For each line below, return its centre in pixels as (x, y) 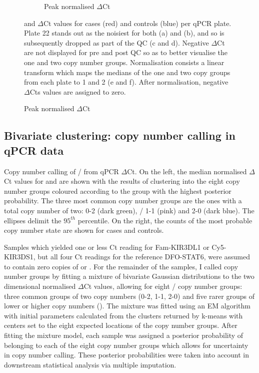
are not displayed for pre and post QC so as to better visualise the (126, 52)
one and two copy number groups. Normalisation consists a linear (124, 62)
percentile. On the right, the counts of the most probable (165, 220)
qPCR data (34, 150)
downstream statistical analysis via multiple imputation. (90, 364)
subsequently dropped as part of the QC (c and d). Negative (116, 42)
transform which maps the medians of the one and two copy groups (127, 72)
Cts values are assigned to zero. (78, 91)
